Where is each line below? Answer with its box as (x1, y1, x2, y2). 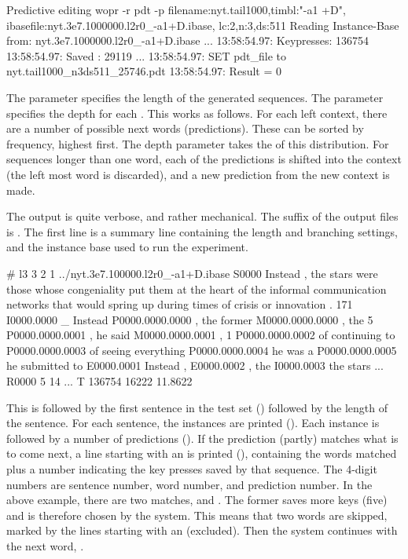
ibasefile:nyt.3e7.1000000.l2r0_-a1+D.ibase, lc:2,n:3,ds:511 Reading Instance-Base (6, 16, 399, 33)
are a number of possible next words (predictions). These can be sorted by (6, 120, 364, 137)
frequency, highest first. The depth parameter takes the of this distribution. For (6, 135, 389, 152)
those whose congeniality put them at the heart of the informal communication (6, 280, 387, 297)
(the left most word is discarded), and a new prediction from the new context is (6, 166, 390, 182)
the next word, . (6, 538, 84, 554)
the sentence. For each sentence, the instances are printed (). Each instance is (6, 415, 380, 431)
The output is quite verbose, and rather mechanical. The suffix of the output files (6, 208, 399, 225)
